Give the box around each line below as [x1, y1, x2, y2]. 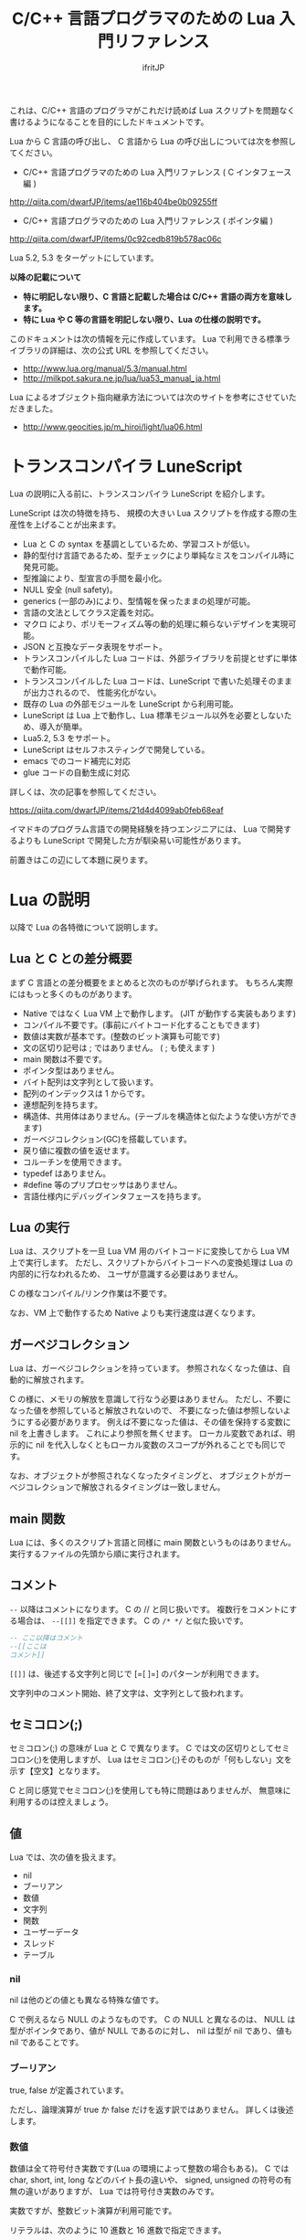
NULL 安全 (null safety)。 [22, 584, 118, 595]
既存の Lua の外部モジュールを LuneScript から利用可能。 [22, 698, 239, 709]
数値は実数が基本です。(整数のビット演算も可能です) [22, 1030, 221, 1042]
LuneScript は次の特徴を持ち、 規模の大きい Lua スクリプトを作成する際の [9, 507, 290, 518]
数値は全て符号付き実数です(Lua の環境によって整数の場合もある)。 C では [9, 2163, 290, 2174]
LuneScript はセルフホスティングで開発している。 [22, 744, 210, 755]
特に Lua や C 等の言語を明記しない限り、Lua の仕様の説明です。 [22, 313, 267, 324]
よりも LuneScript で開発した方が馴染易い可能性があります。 [16, 834, 247, 845]
